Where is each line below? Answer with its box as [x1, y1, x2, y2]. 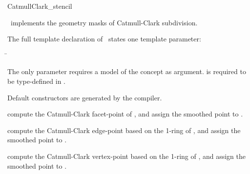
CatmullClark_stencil [7, 1, 72, 11]
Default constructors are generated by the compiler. [7, 92, 162, 102]
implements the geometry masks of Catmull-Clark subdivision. [10, 17, 198, 27]
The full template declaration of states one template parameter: [7, 34, 201, 44]
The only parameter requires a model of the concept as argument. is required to [7, 66, 246, 77]
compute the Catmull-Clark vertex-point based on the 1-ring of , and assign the [7, 151, 246, 161]
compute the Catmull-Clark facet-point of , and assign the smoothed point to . [7, 109, 243, 119]
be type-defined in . [7, 76, 66, 86]
